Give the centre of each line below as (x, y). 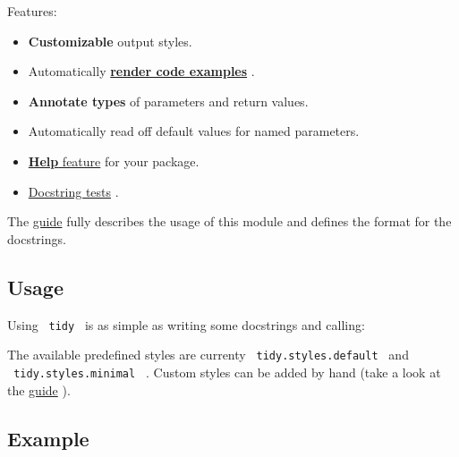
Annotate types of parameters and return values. (168, 101)
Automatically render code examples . (141, 71)
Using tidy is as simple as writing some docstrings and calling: (186, 324)
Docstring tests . (73, 191)
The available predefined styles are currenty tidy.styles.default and (208, 355)
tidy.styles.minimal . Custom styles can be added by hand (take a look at (227, 372)
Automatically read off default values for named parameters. (194, 131)
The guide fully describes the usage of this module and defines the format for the (229, 221)
